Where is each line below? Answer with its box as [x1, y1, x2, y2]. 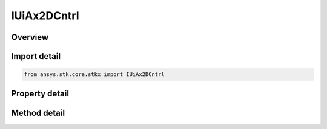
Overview [11, 32, 49, 42]
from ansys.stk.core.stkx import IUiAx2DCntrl [24, 71, 165, 78]
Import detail [11, 51, 61, 61]
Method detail [11, 107, 65, 118]
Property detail [11, 88, 70, 99]
